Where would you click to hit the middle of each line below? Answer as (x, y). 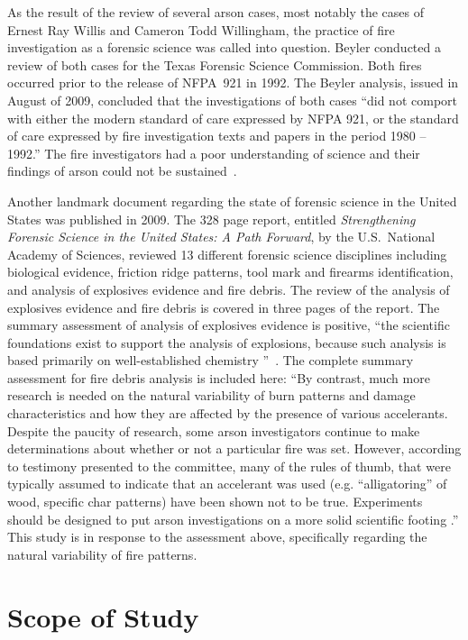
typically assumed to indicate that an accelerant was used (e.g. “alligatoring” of (227, 484)
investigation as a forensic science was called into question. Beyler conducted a (224, 47)
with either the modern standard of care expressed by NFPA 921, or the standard (233, 118)
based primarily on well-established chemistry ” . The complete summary (211, 360)
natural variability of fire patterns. (102, 554)
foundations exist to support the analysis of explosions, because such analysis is (227, 342)
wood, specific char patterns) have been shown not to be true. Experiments (215, 502)
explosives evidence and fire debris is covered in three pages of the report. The (224, 307)
